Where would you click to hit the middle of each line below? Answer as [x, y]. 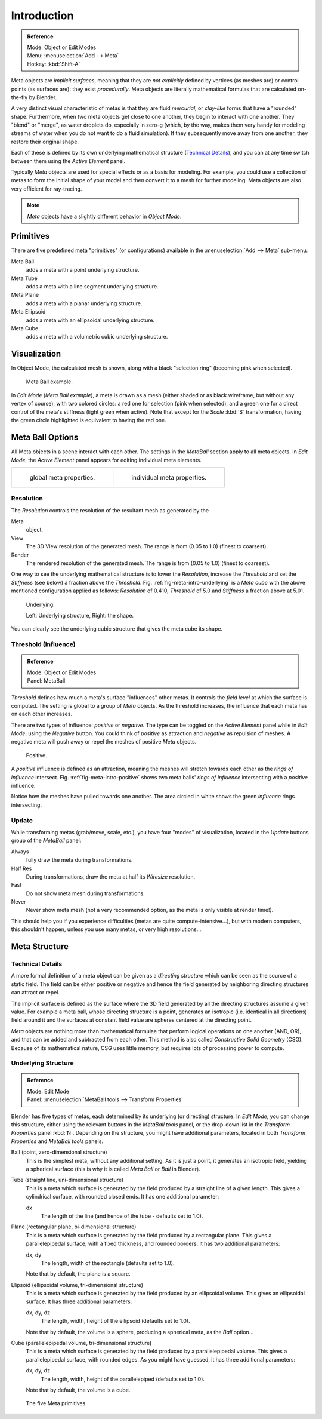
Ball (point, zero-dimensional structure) [59, 1152]
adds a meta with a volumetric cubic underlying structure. [97, 337]
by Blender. [43, 97]
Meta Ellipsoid [28, 312]
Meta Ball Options [45, 437]
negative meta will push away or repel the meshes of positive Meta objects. [104, 742]
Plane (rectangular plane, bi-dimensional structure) [74, 1227]
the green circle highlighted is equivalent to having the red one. [89, 420]
